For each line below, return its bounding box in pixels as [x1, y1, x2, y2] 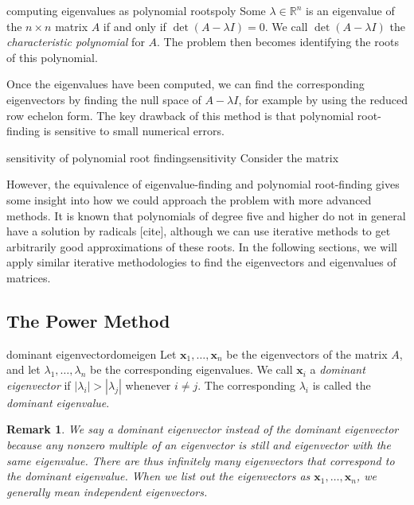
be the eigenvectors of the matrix [226, 345, 388, 362]
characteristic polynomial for [6, 33, 145, 50]
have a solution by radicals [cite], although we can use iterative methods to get [6, 223, 391, 239]
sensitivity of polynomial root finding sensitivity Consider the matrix [6, 149, 339, 165]
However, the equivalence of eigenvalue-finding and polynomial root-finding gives [6, 176, 400, 192]
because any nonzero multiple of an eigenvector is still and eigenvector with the [6, 437, 391, 453]
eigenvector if [6, 376, 71, 393]
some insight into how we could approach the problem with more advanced [6, 191, 372, 208]
